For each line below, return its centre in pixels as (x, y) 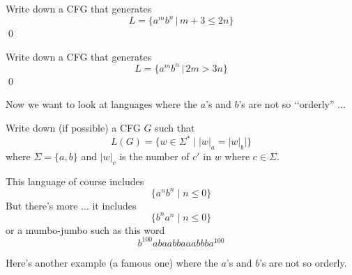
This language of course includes (75, 181)
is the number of (154, 156)
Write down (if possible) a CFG (73, 127)
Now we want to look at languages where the (102, 104)
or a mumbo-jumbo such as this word (85, 229)
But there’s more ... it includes (71, 205)
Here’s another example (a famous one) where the (112, 262)
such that (175, 127)
